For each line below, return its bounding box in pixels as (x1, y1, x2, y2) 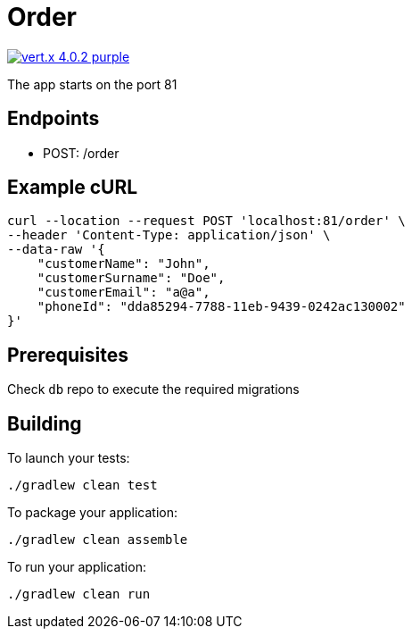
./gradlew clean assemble (7, 532, 188, 548)
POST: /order (43, 145, 119, 161)
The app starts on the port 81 (7, 76, 177, 92)
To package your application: (7, 505, 178, 521)
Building (7, 412, 82, 435)
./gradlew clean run (7, 587, 151, 602)
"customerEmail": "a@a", (37, 285, 210, 300)
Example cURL (7, 176, 138, 199)
